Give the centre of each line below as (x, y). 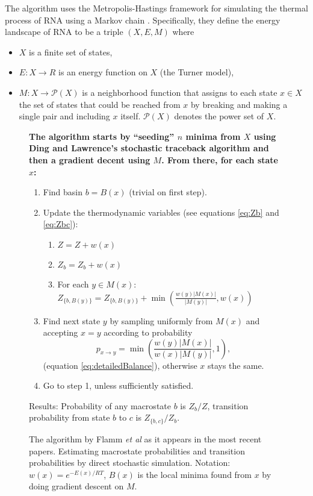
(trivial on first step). (168, 192)
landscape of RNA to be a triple (64, 32)
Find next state (72, 320)
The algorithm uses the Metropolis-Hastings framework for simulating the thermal (156, 8)
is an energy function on (103, 72)
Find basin (63, 192)
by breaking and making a (239, 104)
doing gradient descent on (76, 486)
